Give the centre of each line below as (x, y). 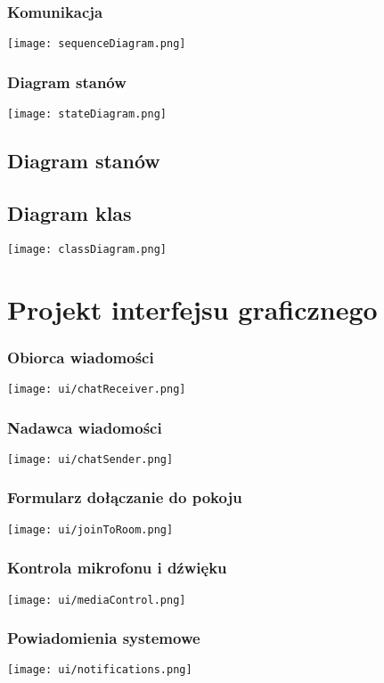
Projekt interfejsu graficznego (192, 309)
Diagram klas (69, 212)
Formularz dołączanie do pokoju (125, 497)
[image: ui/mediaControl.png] (97, 600)
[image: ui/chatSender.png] (90, 459)
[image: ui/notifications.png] (100, 670)
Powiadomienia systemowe (104, 638)
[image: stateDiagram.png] (87, 114)
